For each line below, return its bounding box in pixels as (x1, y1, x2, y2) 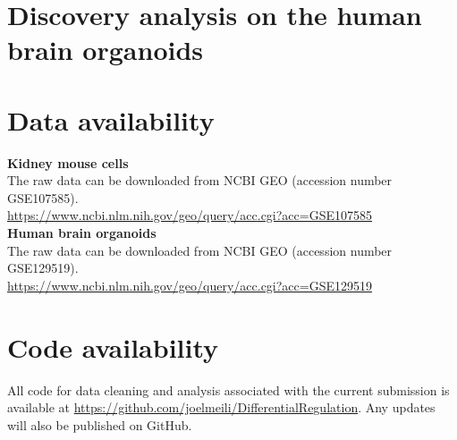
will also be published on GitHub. (7, 415, 192, 434)
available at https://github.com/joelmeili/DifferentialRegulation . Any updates (7, 398, 436, 417)
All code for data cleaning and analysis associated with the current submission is (7, 380, 450, 399)
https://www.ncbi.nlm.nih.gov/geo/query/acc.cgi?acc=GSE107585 (7, 206, 373, 224)
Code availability (7, 328, 219, 365)
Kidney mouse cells (7, 153, 129, 172)
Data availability (7, 101, 215, 138)
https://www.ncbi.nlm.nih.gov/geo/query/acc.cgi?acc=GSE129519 (7, 275, 373, 294)
